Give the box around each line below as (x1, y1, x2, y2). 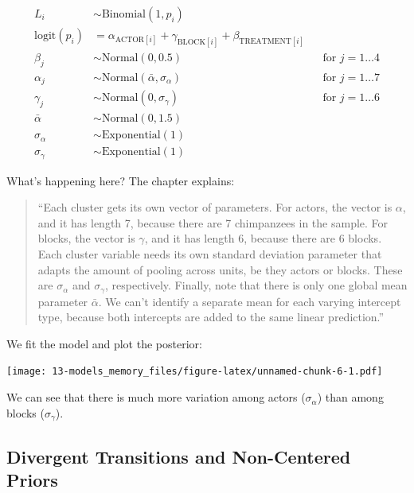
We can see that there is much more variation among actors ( (6, 389, 306, 406)
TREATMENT (239, 37, 291, 45)
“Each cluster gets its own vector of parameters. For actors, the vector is (37, 199, 393, 215)
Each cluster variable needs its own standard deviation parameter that (37, 245, 382, 262)
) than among (317, 389, 384, 406)
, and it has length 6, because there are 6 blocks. (144, 230, 382, 246)
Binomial (101, 9, 146, 21)
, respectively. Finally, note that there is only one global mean (105, 277, 408, 293)
